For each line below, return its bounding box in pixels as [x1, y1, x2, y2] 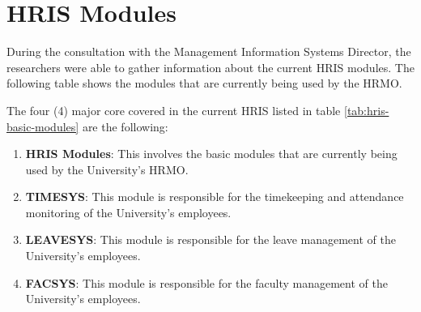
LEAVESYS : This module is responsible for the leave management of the [25, 231, 396, 248]
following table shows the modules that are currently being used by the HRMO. [6, 75, 402, 92]
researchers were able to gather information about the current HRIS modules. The [6, 58, 415, 75]
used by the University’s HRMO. [25, 160, 189, 177]
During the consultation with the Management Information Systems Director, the [6, 43, 411, 60]
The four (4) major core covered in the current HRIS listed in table [6, 101, 341, 118]
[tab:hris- [344, 101, 389, 118]
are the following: [82, 118, 168, 135]
